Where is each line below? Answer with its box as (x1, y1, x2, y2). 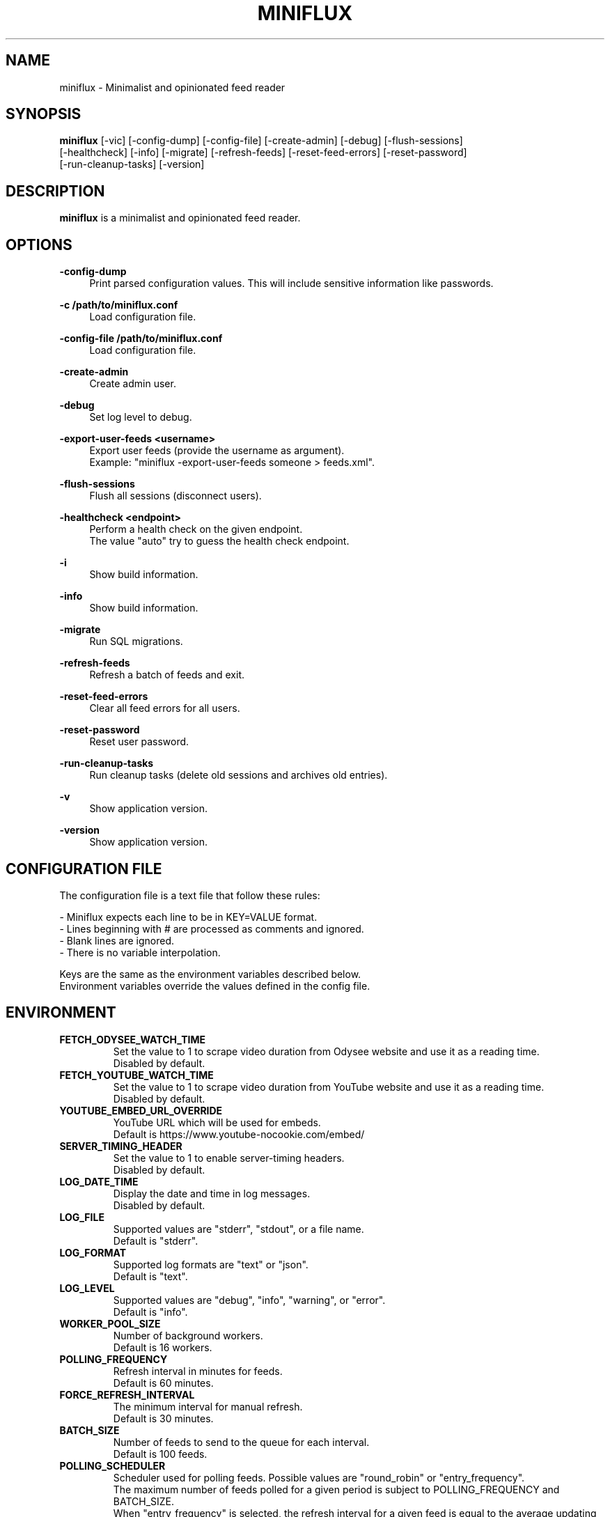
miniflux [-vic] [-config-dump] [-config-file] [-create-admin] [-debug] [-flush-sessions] (59, 134, 463, 147)
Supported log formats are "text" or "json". (113, 1258, 308, 1270)
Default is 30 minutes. (113, 1412, 214, 1424)
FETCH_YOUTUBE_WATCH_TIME (59, 1068, 214, 1081)
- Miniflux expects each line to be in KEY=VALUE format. (59, 910, 318, 923)
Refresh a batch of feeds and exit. (89, 669, 245, 681)
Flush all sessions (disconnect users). (89, 490, 262, 502)
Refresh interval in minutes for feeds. (113, 1364, 283, 1377)
